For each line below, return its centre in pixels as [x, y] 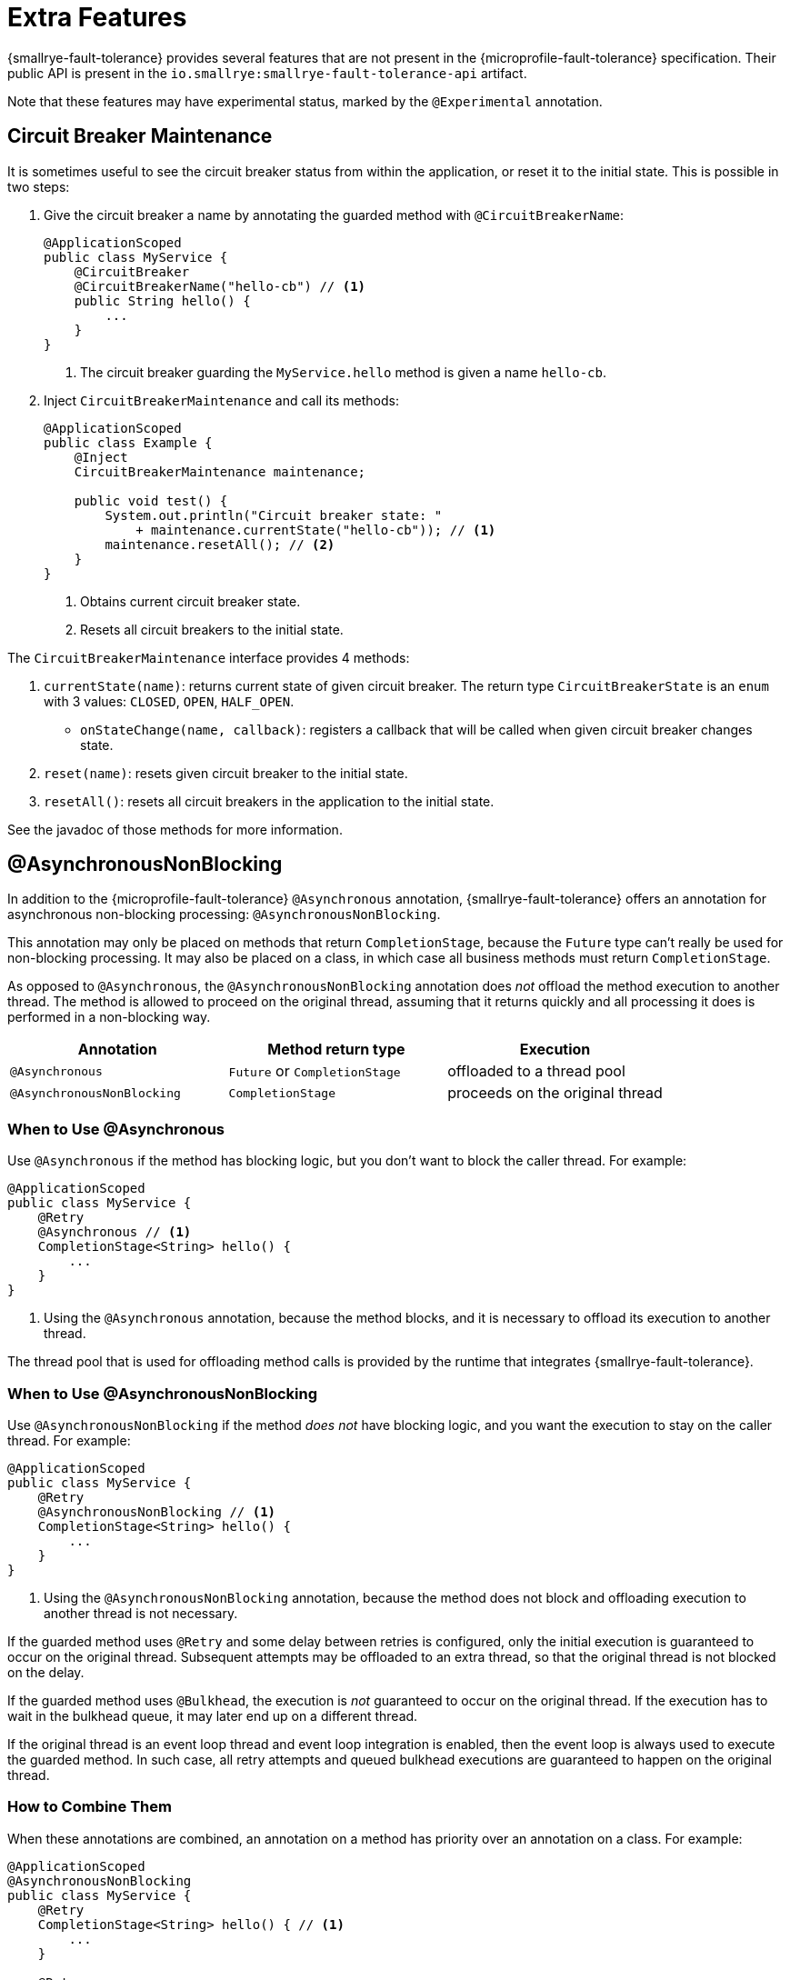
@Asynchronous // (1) [115, 1232]
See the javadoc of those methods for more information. [175, 829]
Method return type [336, 1050]
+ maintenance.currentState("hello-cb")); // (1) [316, 530]
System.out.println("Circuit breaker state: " [274, 515]
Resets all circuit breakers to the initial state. [212, 629]
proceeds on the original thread [555, 1093]
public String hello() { [162, 300]
